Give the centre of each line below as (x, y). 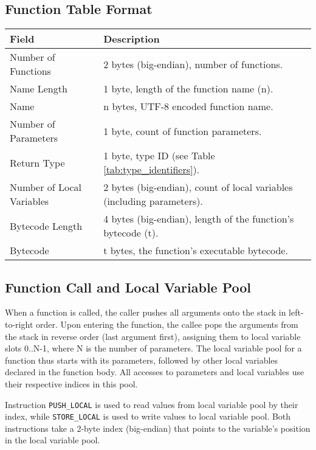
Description (132, 39)
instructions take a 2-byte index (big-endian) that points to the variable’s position (158, 428)
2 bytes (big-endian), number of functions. (193, 64)
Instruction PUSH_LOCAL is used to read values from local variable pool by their (152, 404)
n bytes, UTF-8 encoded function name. (188, 106)
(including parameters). (153, 201)
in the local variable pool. (53, 440)
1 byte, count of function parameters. (183, 131)
